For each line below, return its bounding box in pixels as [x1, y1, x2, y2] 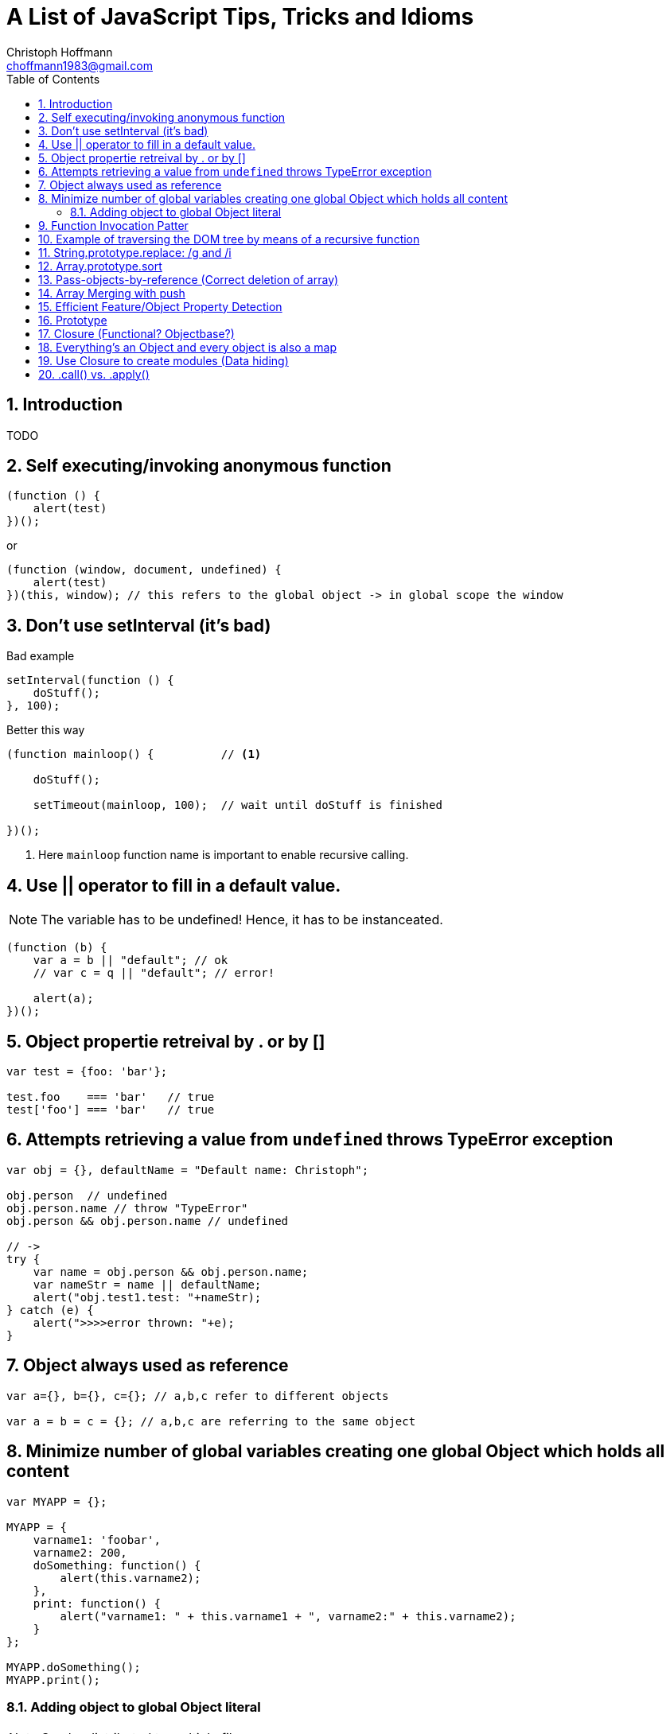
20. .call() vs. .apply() [38, 367, 150, 381]
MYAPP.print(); [6, 1673, 101, 1686]
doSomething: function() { [33, 1558, 201, 1572]
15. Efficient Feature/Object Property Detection [38, 299, 282, 313]
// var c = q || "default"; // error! [33, 966, 275, 980]
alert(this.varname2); [60, 1571, 201, 1584]
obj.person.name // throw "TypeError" [6, 1201, 248, 1215]
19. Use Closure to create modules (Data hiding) [38, 353, 289, 367]
